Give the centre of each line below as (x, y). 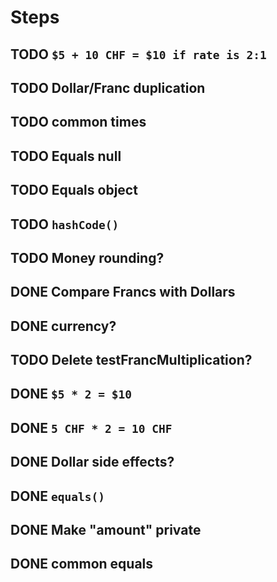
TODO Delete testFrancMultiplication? (131, 360)
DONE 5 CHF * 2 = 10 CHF (91, 427)
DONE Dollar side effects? (92, 462)
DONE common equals (82, 564)
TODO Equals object (74, 190)
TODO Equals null (66, 156)
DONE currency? (63, 326)
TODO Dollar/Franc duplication (108, 87)
